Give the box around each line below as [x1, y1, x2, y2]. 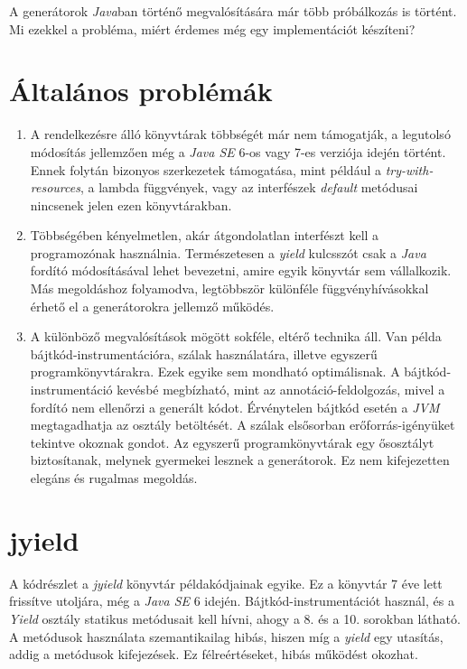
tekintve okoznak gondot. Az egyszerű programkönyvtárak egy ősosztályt [30, 432, 434, 451]
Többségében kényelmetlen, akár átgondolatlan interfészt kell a [30, 226, 379, 245]
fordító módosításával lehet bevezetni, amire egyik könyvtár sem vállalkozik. [30, 261, 452, 280]
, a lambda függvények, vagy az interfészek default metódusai [79, 178, 418, 197]
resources [30, 178, 80, 197]
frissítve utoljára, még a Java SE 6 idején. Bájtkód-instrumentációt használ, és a [9, 591, 454, 610]
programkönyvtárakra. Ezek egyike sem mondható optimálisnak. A [30, 362, 400, 381]
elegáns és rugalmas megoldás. [30, 469, 198, 487]
